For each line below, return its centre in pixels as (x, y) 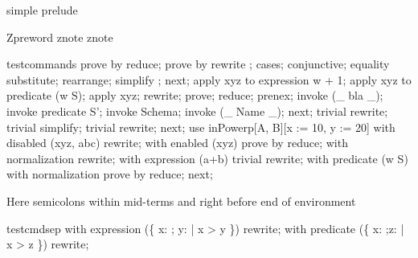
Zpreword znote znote (60, 37)
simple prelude (42, 10)
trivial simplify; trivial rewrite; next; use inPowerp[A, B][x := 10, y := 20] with (201, 127)
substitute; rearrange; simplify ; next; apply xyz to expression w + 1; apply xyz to (209, 79)
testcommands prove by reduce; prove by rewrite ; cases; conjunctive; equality (198, 64)
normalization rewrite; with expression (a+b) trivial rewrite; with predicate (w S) (207, 158)
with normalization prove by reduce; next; (110, 174)
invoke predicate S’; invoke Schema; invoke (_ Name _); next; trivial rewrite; (197, 111)
